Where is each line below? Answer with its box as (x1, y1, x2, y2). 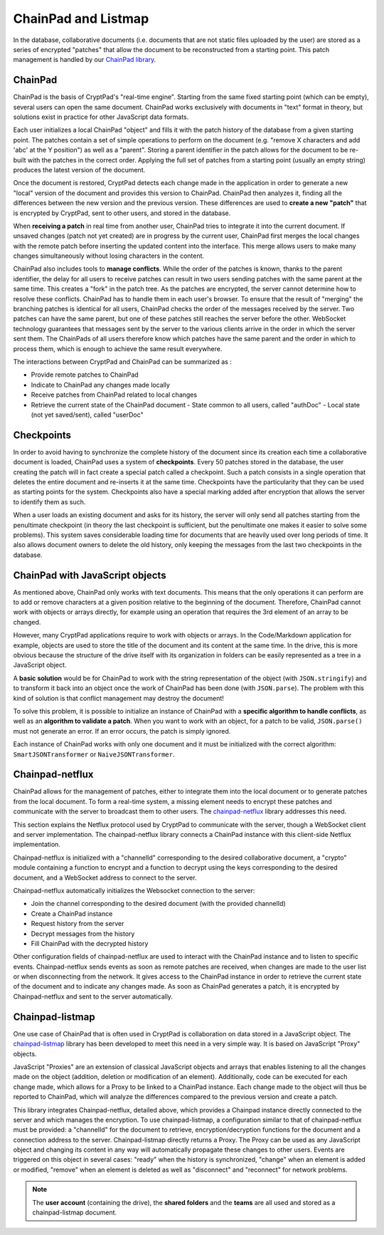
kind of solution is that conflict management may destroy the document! (13, 694, 224, 702)
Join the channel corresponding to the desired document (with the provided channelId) (31, 900, 286, 908)
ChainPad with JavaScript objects (13, 569, 166, 581)
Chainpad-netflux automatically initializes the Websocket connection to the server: (13, 886, 255, 895)
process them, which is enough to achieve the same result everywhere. (13, 344, 223, 353)
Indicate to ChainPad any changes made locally (31, 380, 171, 389)
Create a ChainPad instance (31, 909, 113, 918)
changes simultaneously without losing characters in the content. (13, 251, 205, 260)
